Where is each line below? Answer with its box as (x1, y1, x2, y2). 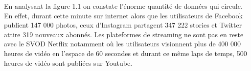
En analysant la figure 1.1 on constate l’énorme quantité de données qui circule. (4, 1, 243, 11)
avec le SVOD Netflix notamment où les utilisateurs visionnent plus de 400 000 (4, 39, 241, 49)
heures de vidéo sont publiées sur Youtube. (4, 57, 133, 68)
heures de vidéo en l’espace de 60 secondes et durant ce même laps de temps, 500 (4, 48, 247, 58)
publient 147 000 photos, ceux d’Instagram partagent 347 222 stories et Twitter (4, 20, 242, 30)
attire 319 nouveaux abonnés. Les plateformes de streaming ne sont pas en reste (4, 29, 244, 39)
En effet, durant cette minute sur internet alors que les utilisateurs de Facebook (4, 10, 243, 20)
